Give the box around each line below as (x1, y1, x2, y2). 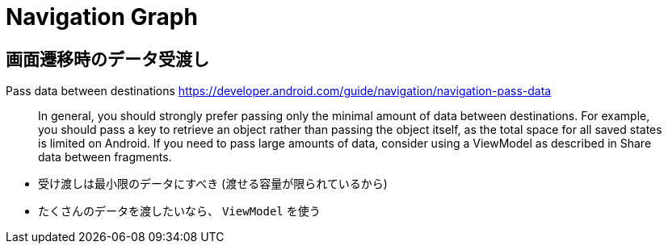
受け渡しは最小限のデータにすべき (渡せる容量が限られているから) (38, 177, 388, 191)
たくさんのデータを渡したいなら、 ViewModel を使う (38, 204, 321, 219)
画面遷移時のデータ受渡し (6, 48, 209, 69)
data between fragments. (38, 150, 172, 165)
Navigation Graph (6, 3, 198, 31)
